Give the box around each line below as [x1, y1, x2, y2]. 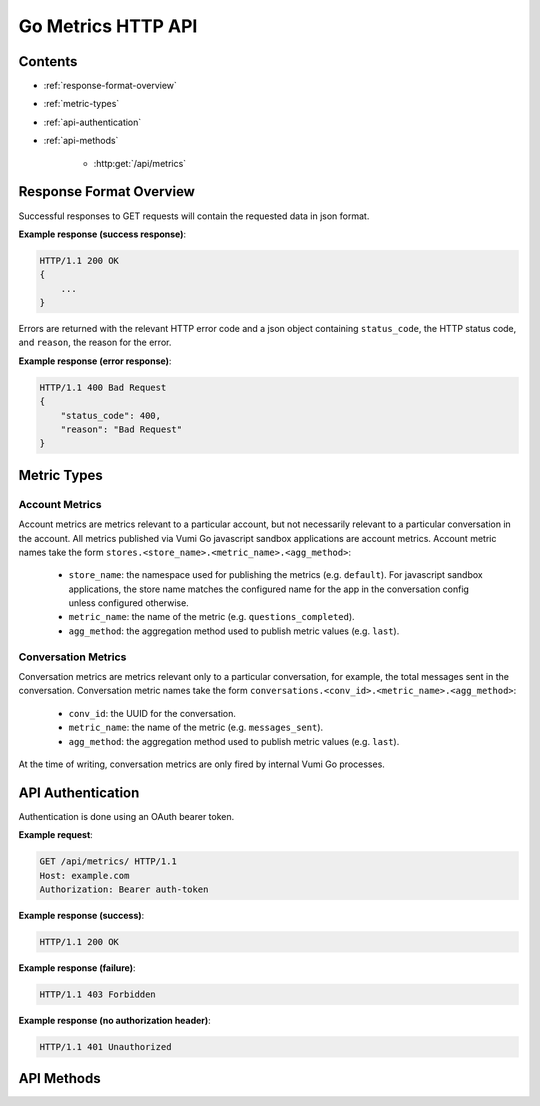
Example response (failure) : [18, 961, 136, 974]
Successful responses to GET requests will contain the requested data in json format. [18, 210, 370, 222]
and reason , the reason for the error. [18, 336, 172, 349]
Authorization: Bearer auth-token [39, 884, 209, 895]
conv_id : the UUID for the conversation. [68, 707, 237, 719]
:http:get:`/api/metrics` [93, 157, 187, 169]
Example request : [18, 829, 94, 841]
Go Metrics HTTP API [18, 15, 198, 37]
